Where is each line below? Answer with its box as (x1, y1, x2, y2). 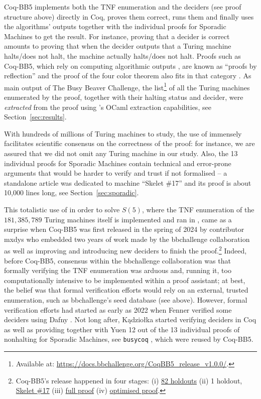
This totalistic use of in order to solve (4, 204, 120, 214)
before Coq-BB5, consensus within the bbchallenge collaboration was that (4, 255, 231, 265)
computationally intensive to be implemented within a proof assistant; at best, (4, 275, 245, 285)
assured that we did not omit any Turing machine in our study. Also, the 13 (4, 148, 238, 158)
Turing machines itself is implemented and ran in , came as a (44, 214, 232, 224)
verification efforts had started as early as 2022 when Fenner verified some (4, 304, 232, 315)
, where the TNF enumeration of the (142, 204, 254, 214)
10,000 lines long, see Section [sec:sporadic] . (4, 187, 139, 198)
